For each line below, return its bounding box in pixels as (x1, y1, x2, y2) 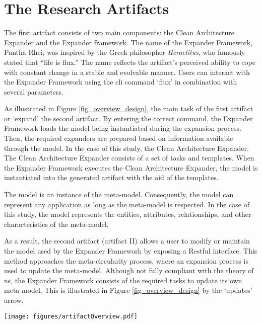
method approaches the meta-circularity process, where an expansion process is (4, 255, 248, 266)
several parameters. (4, 86, 63, 97)
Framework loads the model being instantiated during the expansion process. (4, 123, 241, 133)
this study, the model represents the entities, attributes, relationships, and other (4, 209, 251, 219)
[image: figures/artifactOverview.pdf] (4, 312, 138, 320)
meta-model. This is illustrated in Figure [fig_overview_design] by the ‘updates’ (4, 285, 252, 295)
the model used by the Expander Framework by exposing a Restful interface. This (4, 246, 257, 256)
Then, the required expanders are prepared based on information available (4, 133, 233, 143)
